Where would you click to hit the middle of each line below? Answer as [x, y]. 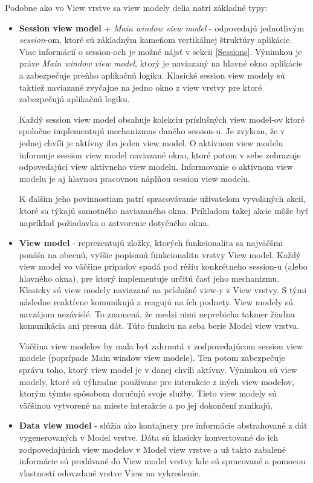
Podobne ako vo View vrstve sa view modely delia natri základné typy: [136, 7]
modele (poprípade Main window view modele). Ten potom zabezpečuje [152, 358]
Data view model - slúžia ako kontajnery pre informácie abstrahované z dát [163, 425]
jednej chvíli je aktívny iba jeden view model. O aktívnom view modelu [151, 142]
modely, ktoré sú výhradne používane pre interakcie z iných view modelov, [157, 381]
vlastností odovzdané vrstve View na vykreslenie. [110, 472]
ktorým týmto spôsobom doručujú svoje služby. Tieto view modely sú [148, 393]
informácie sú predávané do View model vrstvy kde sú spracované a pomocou [162, 461]
